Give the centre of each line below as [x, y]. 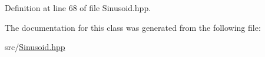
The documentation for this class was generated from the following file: [133, 27]
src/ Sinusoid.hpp [35, 47]
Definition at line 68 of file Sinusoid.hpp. [78, 8]
